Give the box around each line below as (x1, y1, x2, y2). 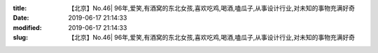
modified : (13, 23, 42, 31)
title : (13, 4, 27, 12)
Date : (13, 14, 29, 22)
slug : (13, 33, 28, 42)
